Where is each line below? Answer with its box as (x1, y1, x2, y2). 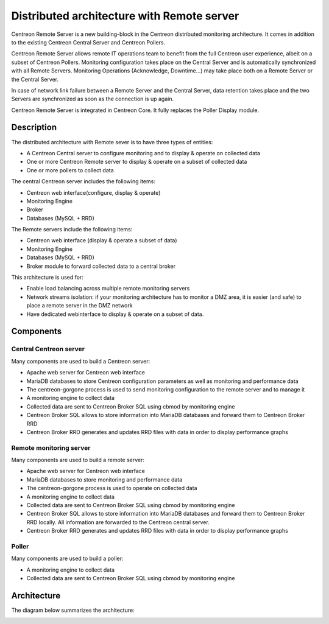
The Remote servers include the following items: (11, 226, 133, 233)
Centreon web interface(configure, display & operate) (26, 189, 161, 196)
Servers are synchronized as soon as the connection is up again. (11, 95, 174, 103)
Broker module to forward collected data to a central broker (26, 262, 176, 270)
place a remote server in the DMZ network (26, 302, 133, 309)
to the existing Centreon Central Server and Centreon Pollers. (11, 38, 166, 46)
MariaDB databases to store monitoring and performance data (26, 475, 183, 483)
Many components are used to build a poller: (11, 555, 124, 563)
